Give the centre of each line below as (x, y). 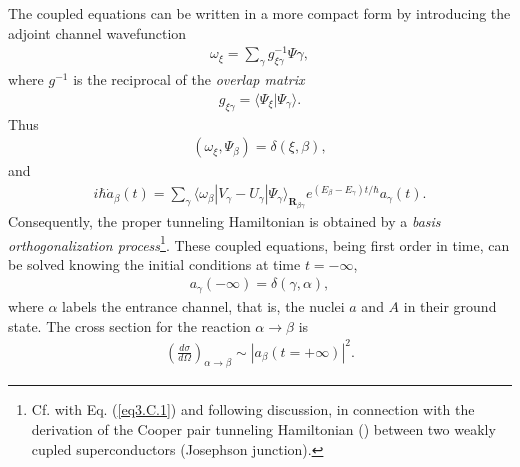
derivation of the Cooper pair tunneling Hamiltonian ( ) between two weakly (263, 429)
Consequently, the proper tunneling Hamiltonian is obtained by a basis (224, 221)
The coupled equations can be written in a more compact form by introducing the (259, 13)
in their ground (450, 305)
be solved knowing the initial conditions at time (154, 263)
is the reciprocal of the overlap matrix (189, 79)
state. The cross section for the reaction (129, 325)
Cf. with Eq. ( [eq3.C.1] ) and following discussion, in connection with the (253, 409)
